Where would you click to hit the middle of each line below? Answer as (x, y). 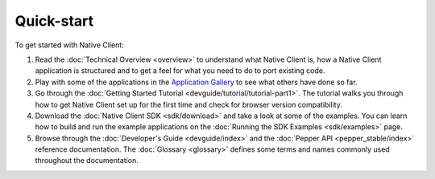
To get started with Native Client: (69, 45)
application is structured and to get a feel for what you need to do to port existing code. (180, 71)
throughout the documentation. (87, 161)
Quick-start (54, 21)
